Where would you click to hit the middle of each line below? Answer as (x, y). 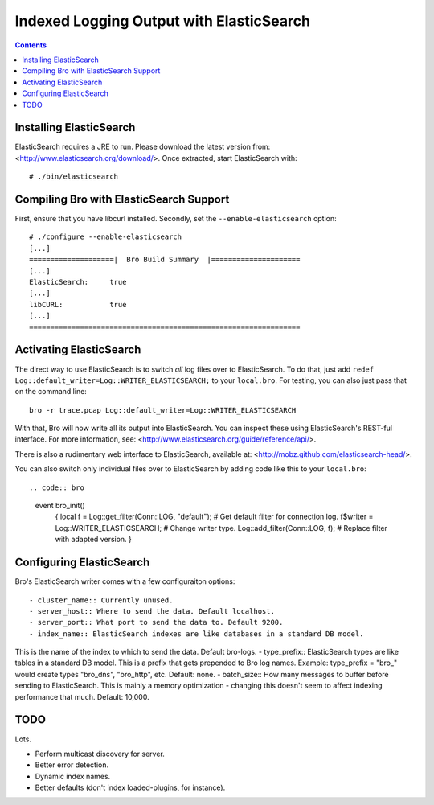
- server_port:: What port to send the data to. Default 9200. (156, 622)
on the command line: (51, 392)
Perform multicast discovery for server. (100, 754)
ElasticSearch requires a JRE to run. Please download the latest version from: (143, 147)
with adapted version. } (94, 540)
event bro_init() (60, 506)
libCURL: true (78, 304)
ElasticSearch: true (78, 282)
